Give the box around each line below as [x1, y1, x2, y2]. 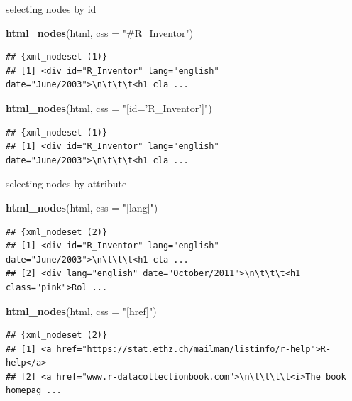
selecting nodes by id [6, 1, 97, 16]
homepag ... [6, 385, 62, 396]
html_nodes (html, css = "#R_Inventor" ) [6, 25, 194, 40]
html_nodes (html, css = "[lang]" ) [6, 199, 158, 214]
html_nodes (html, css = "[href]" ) [6, 303, 157, 318]
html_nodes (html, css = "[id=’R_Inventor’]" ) [6, 100, 212, 115]
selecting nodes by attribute [6, 176, 127, 191]
